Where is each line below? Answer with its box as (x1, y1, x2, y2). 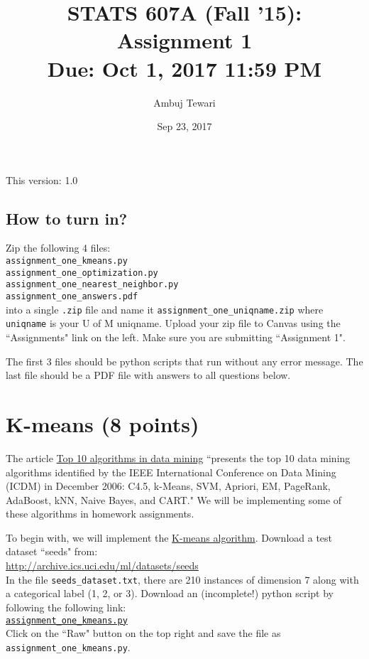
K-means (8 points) (6, 409, 199, 438)
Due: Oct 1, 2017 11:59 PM (47, 53, 322, 82)
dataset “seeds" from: (6, 544, 98, 559)
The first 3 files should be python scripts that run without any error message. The (6, 353, 363, 368)
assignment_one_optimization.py (6, 267, 158, 278)
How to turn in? (6, 207, 128, 229)
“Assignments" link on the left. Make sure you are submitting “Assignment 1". (6, 330, 346, 345)
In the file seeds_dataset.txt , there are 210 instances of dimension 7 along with (6, 572, 359, 586)
